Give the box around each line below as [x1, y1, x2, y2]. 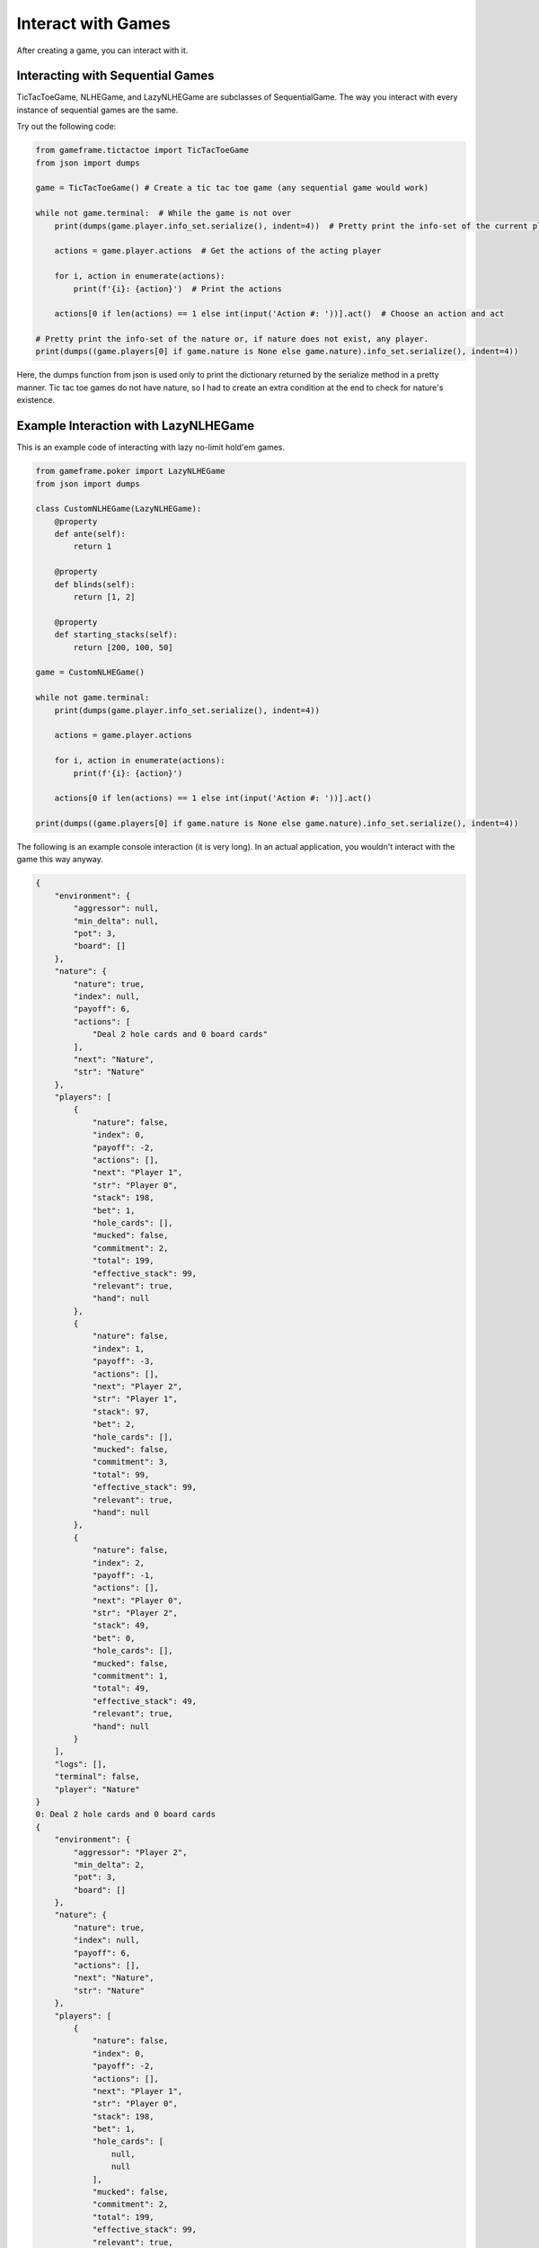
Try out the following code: [16, 121, 117, 132]
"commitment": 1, [92, 1671, 169, 1682]
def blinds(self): [54, 579, 136, 589]
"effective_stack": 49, [92, 1696, 198, 1706]
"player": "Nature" [54, 1784, 141, 1794]
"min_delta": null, [73, 915, 159, 926]
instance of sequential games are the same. [16, 104, 179, 115]
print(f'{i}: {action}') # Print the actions [73, 283, 282, 294]
